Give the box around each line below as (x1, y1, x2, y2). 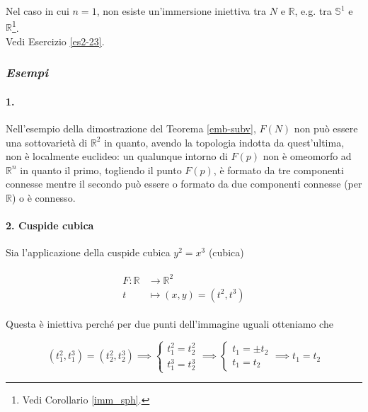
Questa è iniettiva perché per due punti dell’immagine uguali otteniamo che (6, 316, 333, 331)
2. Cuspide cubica (6, 218, 94, 233)
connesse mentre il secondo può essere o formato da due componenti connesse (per (6, 176, 362, 191)
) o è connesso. (11, 190, 76, 205)
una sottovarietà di (6, 135, 88, 149)
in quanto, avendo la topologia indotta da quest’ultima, (104, 135, 345, 149)
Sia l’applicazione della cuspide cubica (6, 245, 171, 260)
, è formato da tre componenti (213, 162, 344, 177)
